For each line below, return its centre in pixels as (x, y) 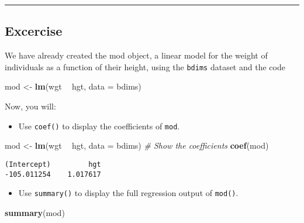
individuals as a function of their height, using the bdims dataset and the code (145, 66)
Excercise (34, 31)
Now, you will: (30, 106)
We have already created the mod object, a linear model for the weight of (136, 55)
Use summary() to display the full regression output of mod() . (128, 193)
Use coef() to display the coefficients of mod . (99, 126)
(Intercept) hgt (53, 164)
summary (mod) (35, 212)
